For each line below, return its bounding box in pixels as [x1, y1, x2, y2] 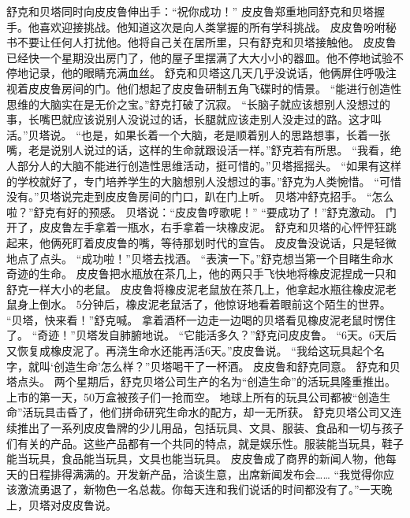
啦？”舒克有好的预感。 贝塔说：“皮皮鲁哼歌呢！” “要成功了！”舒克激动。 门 [6, 203, 397, 220]
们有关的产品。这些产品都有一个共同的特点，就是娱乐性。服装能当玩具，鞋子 [6, 435, 404, 451]
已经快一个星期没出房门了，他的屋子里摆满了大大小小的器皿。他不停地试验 [6, 49, 393, 65]
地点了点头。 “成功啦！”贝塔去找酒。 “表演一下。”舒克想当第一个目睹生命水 [6, 250, 393, 266]
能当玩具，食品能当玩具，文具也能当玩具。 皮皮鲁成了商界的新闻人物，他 [6, 450, 386, 467]
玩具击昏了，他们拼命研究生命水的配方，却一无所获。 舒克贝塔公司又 [33, 404, 391, 420]
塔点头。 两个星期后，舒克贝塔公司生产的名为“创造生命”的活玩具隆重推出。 [6, 373, 396, 390]
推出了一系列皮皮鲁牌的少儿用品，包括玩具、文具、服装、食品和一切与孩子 [17, 420, 404, 436]
